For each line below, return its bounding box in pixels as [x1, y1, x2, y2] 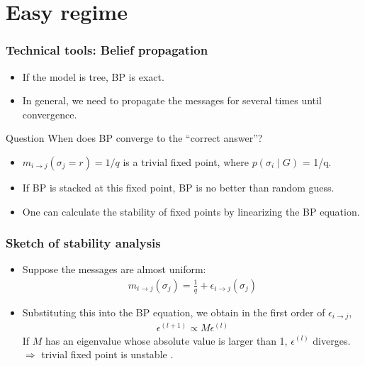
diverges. [313, 333, 351, 348]
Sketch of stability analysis [6, 234, 161, 252]
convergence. [22, 106, 77, 121]
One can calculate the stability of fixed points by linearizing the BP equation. [22, 204, 360, 218]
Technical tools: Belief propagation [6, 41, 208, 59]
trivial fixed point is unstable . [41, 347, 174, 362]
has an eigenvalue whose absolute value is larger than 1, [45, 333, 288, 348]
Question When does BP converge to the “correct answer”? [6, 131, 263, 145]
